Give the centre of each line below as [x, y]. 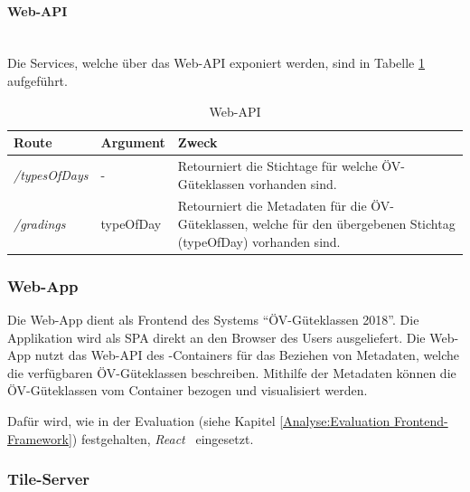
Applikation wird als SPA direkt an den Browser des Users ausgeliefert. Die [216, 337]
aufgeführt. [38, 80]
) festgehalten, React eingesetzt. [163, 438]
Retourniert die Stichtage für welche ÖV [289, 166]
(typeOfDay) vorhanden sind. [259, 241]
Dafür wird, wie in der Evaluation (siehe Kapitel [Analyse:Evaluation [199, 420]
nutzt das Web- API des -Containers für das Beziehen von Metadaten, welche [247, 355]
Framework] [40, 438]
